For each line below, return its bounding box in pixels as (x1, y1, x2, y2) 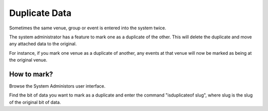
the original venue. (9, 57, 48, 63)
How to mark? (9, 70, 53, 78)
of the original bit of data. (9, 99, 62, 105)
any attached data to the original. (9, 41, 77, 47)
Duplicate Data (9, 7, 71, 18)
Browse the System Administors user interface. (9, 83, 106, 89)
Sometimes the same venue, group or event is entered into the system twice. (9, 25, 166, 31)
